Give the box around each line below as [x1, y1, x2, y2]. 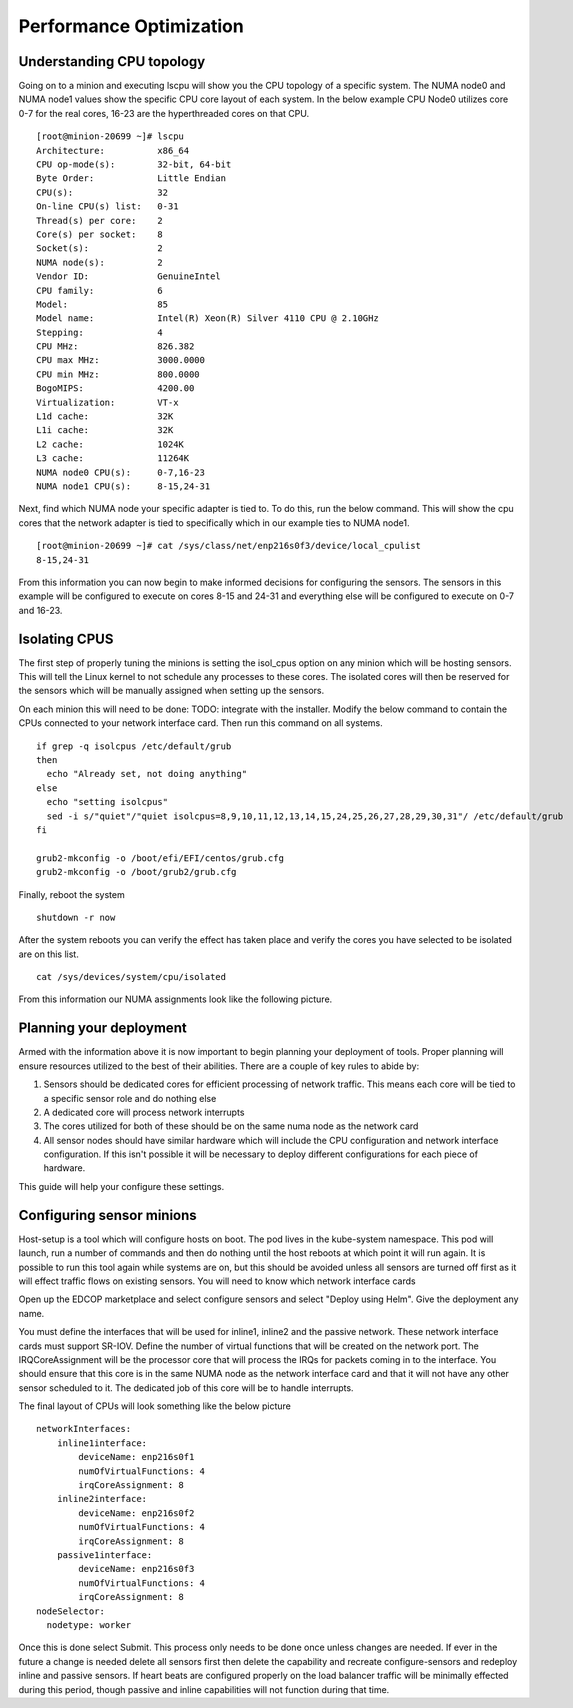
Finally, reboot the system [18, 888, 125, 900]
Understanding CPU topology [18, 53, 206, 70]
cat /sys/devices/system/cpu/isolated [36, 971, 227, 983]
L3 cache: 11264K [36, 453, 190, 464]
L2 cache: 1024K [36, 438, 185, 450]
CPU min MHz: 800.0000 [36, 368, 200, 380]
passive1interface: [56, 1549, 153, 1560]
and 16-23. [18, 604, 63, 616]
